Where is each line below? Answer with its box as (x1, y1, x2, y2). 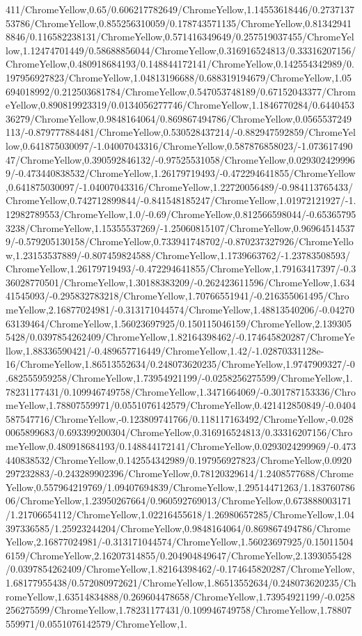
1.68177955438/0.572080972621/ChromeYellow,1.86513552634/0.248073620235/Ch (6, 575, 356, 589)
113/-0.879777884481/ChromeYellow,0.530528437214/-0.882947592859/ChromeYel (6, 125, 356, 139)
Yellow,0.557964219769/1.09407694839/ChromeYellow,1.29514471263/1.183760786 (6, 479, 355, 494)
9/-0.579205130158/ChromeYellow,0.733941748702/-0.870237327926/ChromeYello (6, 234, 354, 249)
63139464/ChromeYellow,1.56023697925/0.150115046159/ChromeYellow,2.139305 (6, 316, 352, 330)
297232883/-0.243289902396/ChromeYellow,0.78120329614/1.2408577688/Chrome (6, 466, 354, 481)
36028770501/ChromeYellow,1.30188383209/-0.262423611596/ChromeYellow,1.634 (6, 274, 355, 289)
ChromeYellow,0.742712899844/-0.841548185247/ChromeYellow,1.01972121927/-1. (6, 193, 356, 208)
